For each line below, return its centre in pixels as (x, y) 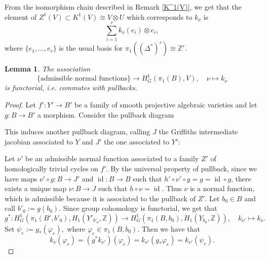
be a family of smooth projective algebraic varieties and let (166, 104)
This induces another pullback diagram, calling (78, 132)
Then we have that (171, 228)
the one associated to (137, 141)
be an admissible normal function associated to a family (112, 158)
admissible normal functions (84, 79)
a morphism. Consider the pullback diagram (106, 114)
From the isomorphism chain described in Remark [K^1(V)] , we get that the (123, 7)
